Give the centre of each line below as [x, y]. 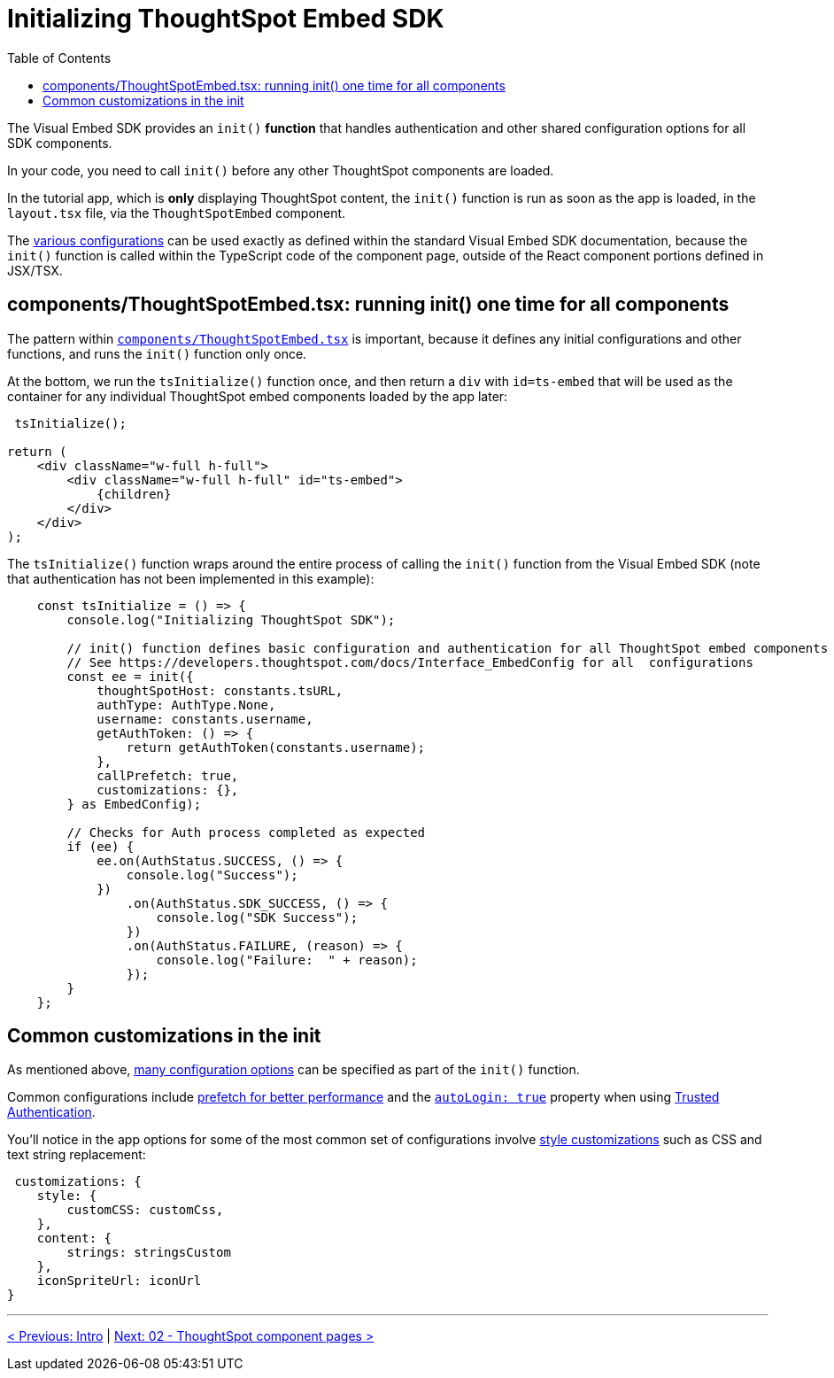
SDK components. [60, 143]
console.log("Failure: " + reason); [287, 960]
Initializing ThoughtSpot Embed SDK [226, 19]
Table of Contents [59, 58]
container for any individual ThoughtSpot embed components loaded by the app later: [258, 396]
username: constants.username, [205, 719]
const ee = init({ [130, 676]
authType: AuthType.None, [186, 704]
